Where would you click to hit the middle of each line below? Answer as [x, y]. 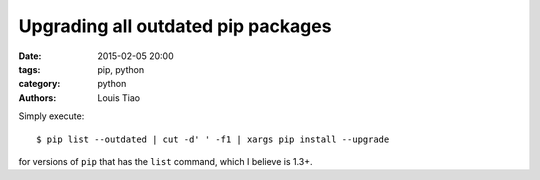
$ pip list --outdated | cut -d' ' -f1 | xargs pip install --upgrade [213, 139]
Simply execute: [51, 116]
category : [39, 84]
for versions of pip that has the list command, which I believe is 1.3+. [166, 161]
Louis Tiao [118, 97]
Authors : [37, 97]
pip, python [121, 69]
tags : [29, 69]
